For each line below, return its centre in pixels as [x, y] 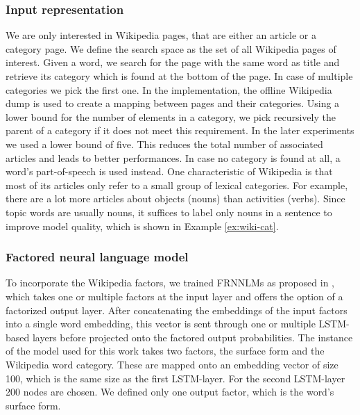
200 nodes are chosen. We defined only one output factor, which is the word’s [170, 392]
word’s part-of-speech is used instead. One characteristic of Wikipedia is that [169, 171]
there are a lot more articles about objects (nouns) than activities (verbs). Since [175, 198]
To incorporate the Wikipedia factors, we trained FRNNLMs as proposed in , [170, 283]
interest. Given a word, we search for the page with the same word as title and [173, 62]
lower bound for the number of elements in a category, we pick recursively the [171, 116]
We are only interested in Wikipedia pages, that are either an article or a [161, 35]
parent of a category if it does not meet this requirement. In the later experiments [180, 130]
